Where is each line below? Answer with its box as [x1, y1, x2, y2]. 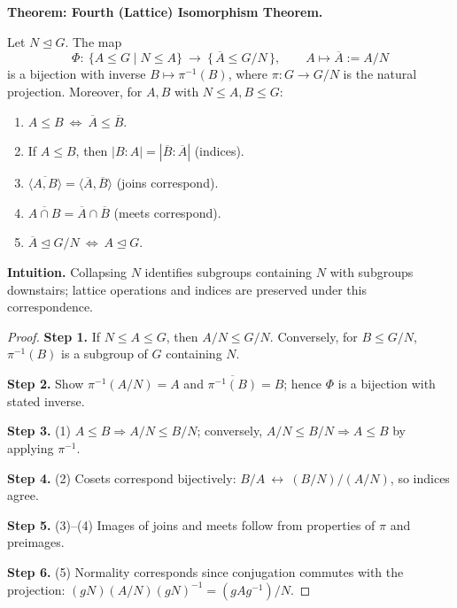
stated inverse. [7, 391, 85, 410]
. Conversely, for [269, 327, 358, 345]
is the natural [343, 65, 417, 83]
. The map [65, 32, 122, 50]
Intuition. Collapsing [7, 262, 127, 281]
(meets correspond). [113, 203, 221, 221]
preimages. [7, 533, 65, 551]
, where [228, 65, 268, 83]
